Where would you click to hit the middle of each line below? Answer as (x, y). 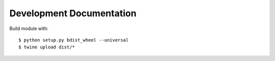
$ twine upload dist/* (47, 47)
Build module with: (29, 28)
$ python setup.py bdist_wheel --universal (74, 40)
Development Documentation (73, 13)
